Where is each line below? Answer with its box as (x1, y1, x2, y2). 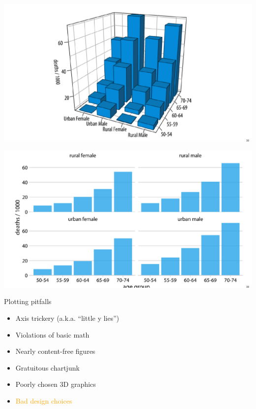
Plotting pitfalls (4, 296, 52, 307)
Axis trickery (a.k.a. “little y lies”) (15, 312, 120, 323)
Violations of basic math (15, 329, 90, 340)
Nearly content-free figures (15, 346, 96, 356)
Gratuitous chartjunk (15, 362, 80, 373)
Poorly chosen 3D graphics (15, 379, 96, 389)
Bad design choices (15, 395, 72, 406)
